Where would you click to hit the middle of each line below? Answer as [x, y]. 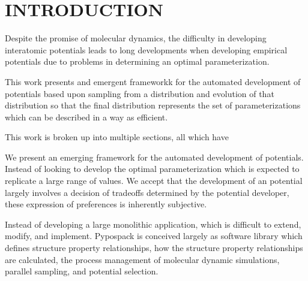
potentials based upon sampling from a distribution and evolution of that [140, 93]
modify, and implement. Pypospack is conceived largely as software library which [154, 236]
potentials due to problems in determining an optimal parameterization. [137, 61]
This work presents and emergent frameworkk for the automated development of [153, 81]
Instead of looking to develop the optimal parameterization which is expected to [152, 169]
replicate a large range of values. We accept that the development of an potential [154, 181]
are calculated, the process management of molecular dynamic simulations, [142, 259]
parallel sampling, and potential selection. [82, 271]
